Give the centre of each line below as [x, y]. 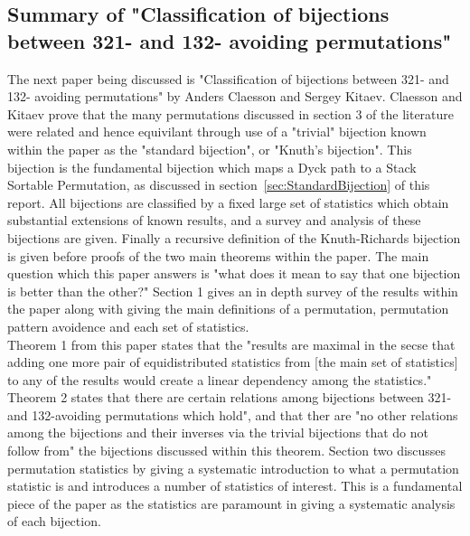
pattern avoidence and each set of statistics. [128, 326]
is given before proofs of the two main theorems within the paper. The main [218, 255]
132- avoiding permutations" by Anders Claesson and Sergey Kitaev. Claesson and [235, 96]
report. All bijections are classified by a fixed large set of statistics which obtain [228, 202]
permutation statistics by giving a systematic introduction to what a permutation [233, 468]
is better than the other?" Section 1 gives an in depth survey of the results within [233, 291]
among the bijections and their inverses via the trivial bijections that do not [218, 433]
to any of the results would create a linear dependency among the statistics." [220, 379]
